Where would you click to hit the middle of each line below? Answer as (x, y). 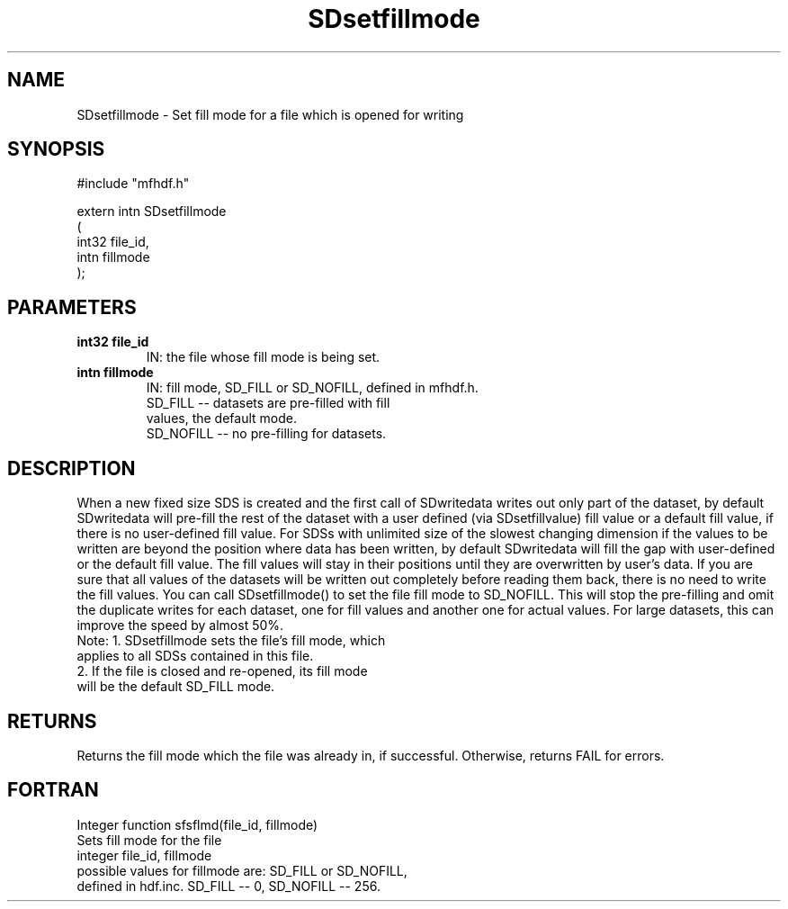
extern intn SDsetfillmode (152, 211)
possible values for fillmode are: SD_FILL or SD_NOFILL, (242, 870)
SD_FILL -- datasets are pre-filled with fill (268, 403)
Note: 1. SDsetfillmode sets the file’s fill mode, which (231, 641)
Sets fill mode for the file (149, 840)
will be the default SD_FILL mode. (176, 687)
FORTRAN (53, 790)
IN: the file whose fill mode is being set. (263, 357)
